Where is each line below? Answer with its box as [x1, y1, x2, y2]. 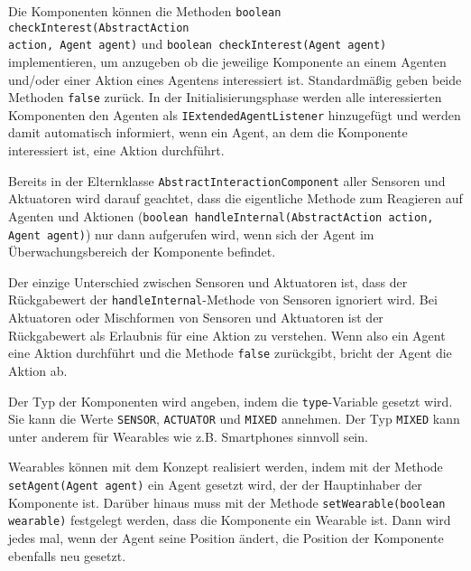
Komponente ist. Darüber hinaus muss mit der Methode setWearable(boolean [8, 492, 446, 511]
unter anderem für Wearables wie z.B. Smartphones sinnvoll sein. [8, 426, 368, 445]
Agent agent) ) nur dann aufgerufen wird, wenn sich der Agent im [8, 224, 374, 243]
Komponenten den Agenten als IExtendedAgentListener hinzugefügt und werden [8, 105, 461, 124]
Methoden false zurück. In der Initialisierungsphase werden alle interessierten [8, 88, 442, 107]
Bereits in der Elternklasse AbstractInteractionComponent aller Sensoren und [8, 171, 446, 190]
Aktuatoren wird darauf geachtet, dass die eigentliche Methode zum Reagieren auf [8, 189, 463, 208]
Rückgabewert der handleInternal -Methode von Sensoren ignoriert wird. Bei [8, 290, 438, 309]
